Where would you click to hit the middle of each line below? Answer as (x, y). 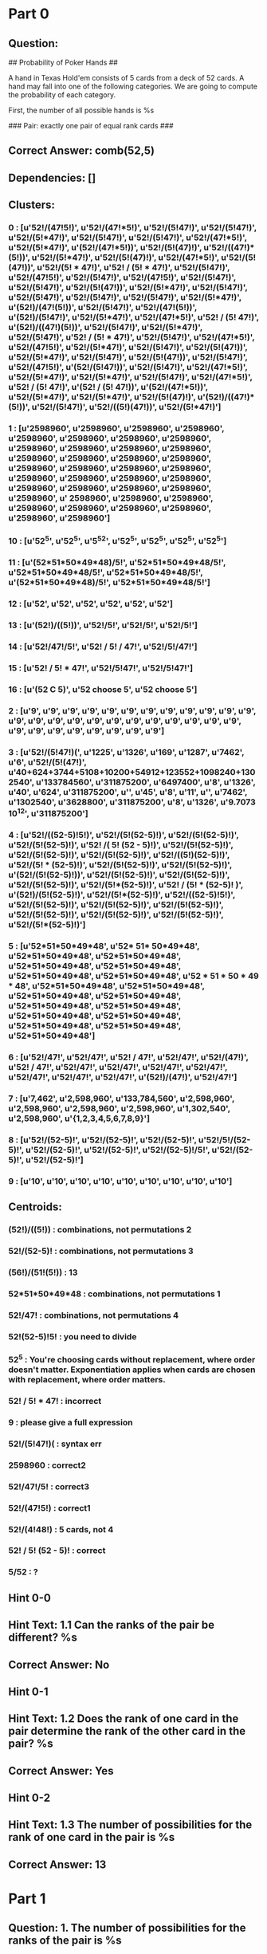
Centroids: (35, 1207)
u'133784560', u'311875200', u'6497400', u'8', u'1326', (145, 782)
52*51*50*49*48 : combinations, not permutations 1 (114, 1294)
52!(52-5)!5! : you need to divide (73, 1336)
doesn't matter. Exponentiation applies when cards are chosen (132, 1370)
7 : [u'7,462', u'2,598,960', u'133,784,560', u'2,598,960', (122, 1099)
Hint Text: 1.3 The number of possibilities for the (130, 1825)
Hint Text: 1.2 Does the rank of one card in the (124, 1719)
